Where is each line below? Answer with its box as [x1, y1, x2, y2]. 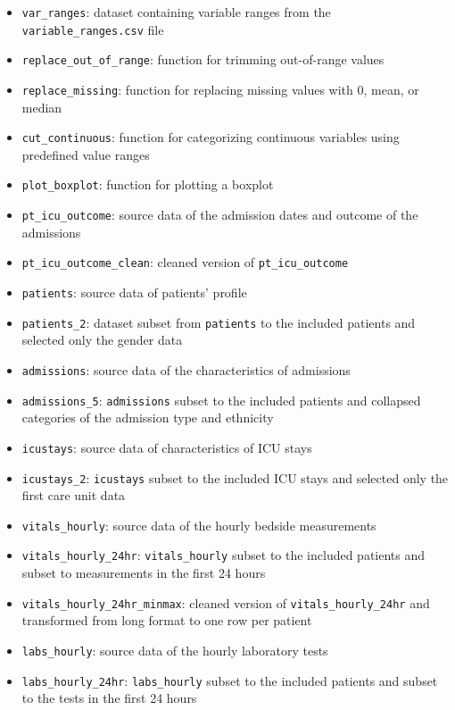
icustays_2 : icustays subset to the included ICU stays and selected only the [21, 468, 449, 487]
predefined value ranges [21, 145, 150, 163]
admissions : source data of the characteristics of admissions [21, 360, 351, 379]
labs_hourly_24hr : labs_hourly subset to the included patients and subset [21, 671, 438, 689]
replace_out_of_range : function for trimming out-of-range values [21, 50, 385, 69]
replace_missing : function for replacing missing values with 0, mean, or [21, 79, 419, 98]
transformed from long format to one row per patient [21, 611, 312, 630]
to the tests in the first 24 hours [21, 689, 197, 707]
